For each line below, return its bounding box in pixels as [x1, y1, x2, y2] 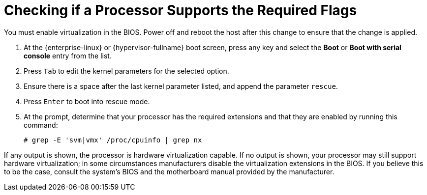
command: [24, 120, 58, 129]
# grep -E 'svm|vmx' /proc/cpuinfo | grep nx [24, 136, 202, 144]
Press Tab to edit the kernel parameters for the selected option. [24, 66, 229, 75]
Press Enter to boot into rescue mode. [24, 97, 150, 106]
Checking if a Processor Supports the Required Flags [4, 2, 357, 19]
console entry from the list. [24, 51, 112, 60]
